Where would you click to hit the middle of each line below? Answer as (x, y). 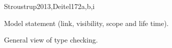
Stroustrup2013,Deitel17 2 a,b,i (49, 6)
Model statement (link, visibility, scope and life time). (86, 23)
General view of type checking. (51, 40)
